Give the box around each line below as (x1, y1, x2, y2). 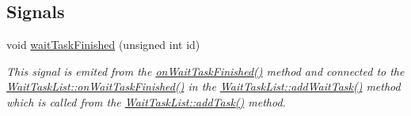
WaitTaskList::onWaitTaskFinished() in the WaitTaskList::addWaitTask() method (6, 78, 401, 95)
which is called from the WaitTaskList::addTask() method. (6, 93, 286, 110)
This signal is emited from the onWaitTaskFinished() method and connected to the (6, 62, 405, 79)
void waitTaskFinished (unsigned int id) (6, 36, 200, 53)
